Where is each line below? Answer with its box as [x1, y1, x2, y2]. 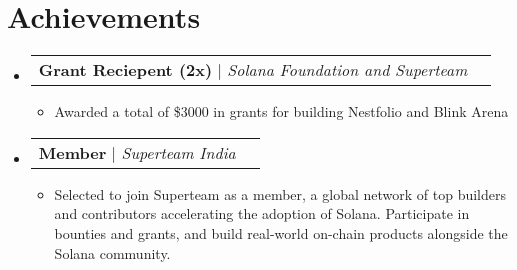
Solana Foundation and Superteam [227, 58, 468, 82]
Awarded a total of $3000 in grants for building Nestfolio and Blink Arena [54, 101, 509, 122]
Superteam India [121, 140, 236, 164]
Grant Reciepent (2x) [38, 58, 213, 82]
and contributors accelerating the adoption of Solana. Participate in [54, 203, 470, 224]
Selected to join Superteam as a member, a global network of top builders [54, 183, 507, 204]
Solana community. [54, 242, 171, 263]
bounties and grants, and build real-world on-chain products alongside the [54, 222, 508, 243]
